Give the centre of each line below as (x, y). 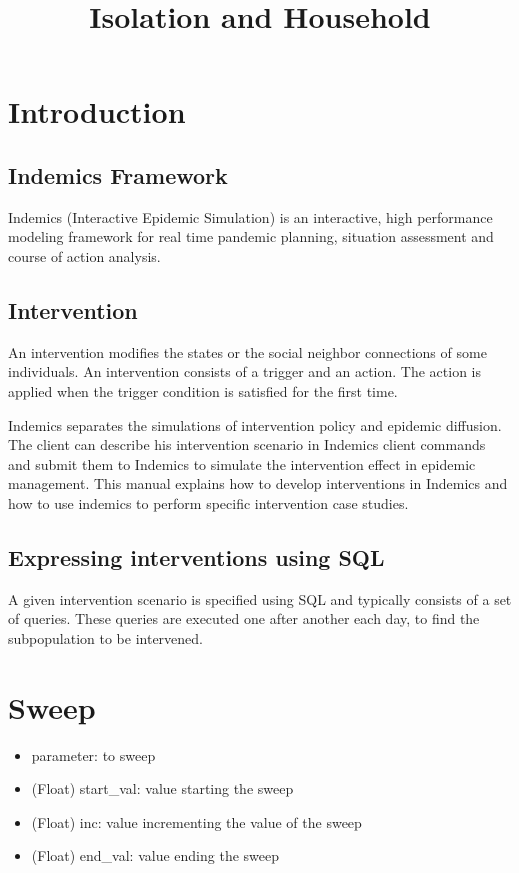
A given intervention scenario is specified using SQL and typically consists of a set (260, 598)
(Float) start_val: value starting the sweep (162, 788)
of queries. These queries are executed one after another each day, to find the (244, 618)
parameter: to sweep (93, 754)
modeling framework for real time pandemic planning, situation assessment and (251, 236)
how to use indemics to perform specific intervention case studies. (208, 502)
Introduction (97, 111)
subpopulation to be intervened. (105, 637)
